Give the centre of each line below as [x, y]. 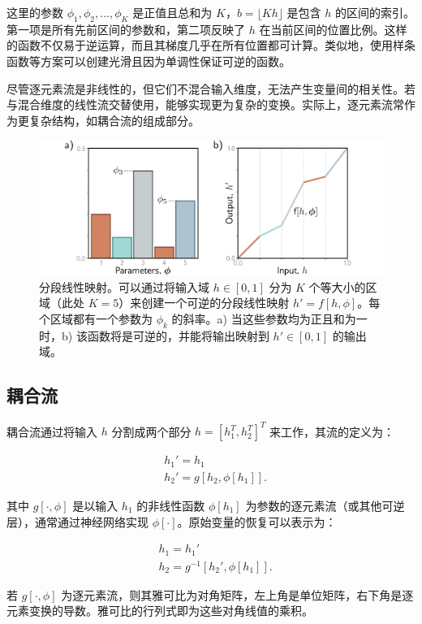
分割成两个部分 [151, 431]
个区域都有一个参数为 [96, 318]
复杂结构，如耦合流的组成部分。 [114, 120]
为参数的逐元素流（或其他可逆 [325, 505]
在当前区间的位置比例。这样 [333, 29]
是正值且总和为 [172, 12]
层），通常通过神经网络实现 [78, 521]
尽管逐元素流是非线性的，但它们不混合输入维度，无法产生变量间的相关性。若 [211, 88]
